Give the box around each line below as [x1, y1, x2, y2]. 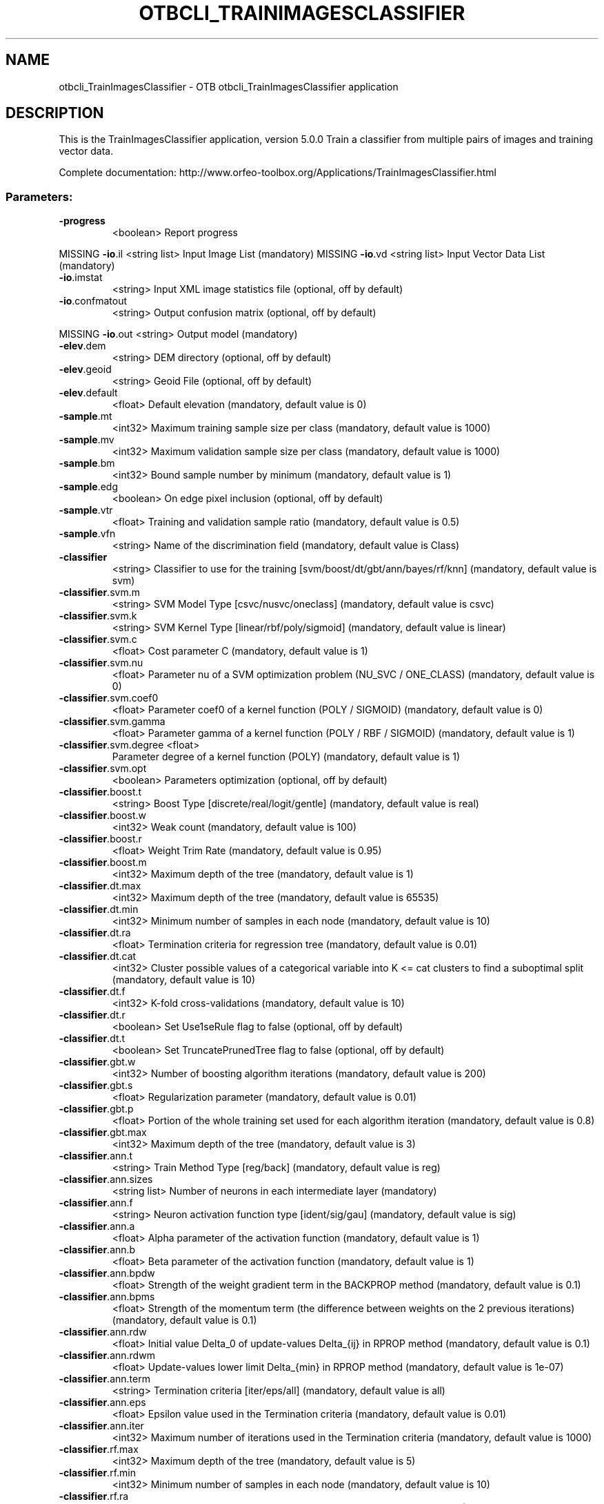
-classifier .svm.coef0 [59, 692, 159, 704]
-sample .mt [59, 410, 112, 423]
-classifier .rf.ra [59, 1490, 129, 1503]
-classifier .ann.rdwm [59, 1349, 155, 1362]
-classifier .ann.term [59, 1373, 150, 1385]
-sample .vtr [59, 504, 113, 517]
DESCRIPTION [6, 104, 104, 122]
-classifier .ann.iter [59, 1420, 144, 1432]
